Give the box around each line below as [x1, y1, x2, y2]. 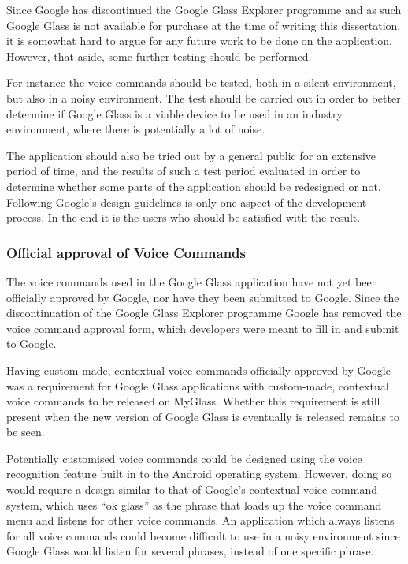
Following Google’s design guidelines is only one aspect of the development [6, 193, 367, 210]
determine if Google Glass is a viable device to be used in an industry [6, 105, 343, 121]
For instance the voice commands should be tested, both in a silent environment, [6, 74, 396, 91]
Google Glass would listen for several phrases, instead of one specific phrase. [6, 543, 374, 559]
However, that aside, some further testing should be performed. [6, 47, 312, 64]
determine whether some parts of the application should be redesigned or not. [6, 177, 381, 194]
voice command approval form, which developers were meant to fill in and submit [6, 319, 399, 336]
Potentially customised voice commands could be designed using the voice [6, 450, 362, 466]
